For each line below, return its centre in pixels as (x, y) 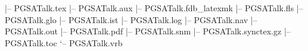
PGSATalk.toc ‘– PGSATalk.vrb (64, 42)
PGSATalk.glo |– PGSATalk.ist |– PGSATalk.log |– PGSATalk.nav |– (131, 19)
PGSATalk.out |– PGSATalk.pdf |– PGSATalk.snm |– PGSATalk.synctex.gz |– (148, 31)
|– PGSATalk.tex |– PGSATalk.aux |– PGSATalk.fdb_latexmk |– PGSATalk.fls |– (154, 8)
